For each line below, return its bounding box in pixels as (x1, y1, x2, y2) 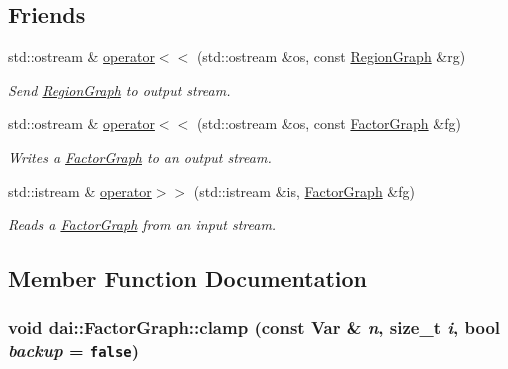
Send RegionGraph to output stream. (8, 79, 231, 100)
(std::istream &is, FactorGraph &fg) (193, 180, 415, 201)
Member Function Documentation (8, 263, 368, 294)
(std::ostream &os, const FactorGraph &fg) (196, 113, 461, 134)
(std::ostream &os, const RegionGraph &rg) (196, 46, 466, 67)
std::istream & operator (8, 180, 152, 201)
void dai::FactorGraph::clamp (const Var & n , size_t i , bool (8, 315, 501, 340)
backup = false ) (8, 338, 140, 363)
